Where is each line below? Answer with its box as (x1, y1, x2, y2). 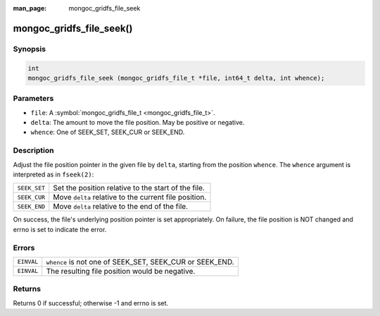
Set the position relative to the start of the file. (53, 183, 205, 193)
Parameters (13, 94, 54, 104)
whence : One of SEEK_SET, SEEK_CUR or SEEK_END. (30, 128, 185, 137)
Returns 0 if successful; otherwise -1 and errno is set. (13, 298, 169, 307)
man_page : (13, 4, 47, 12)
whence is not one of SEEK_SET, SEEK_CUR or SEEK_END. (46, 257, 235, 267)
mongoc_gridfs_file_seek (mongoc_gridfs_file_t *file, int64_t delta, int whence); (27, 74, 325, 82)
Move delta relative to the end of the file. (53, 202, 189, 212)
